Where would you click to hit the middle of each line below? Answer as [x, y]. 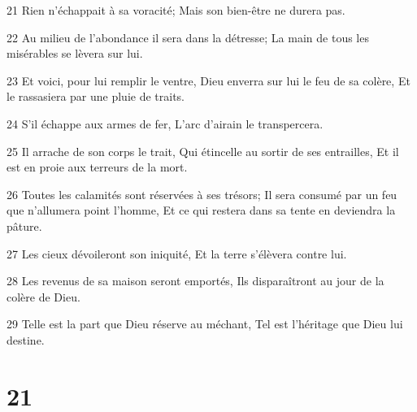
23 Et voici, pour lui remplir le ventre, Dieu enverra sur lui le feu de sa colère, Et [208, 80]
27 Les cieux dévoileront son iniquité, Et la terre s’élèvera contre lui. [177, 253]
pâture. [24, 226]
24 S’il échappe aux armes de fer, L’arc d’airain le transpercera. [165, 123]
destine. [26, 339]
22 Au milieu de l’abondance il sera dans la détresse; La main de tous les [188, 37]
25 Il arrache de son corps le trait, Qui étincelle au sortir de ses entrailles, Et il [203, 151]
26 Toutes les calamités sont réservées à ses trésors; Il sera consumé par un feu [202, 194]
